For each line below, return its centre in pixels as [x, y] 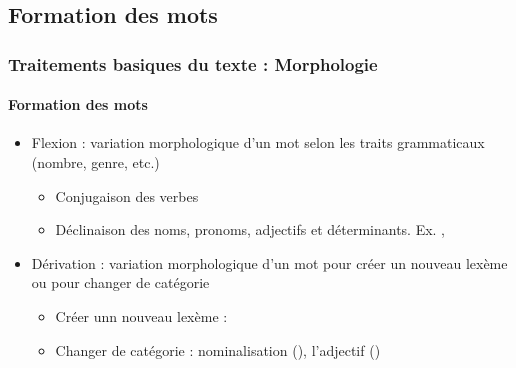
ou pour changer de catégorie [120, 282]
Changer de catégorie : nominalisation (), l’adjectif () [218, 349]
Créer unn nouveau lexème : [141, 315]
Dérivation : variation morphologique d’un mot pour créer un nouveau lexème [269, 262]
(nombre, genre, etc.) [95, 162]
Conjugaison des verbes [127, 195]
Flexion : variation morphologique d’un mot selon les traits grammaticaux [258, 142]
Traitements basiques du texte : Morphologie [193, 63]
